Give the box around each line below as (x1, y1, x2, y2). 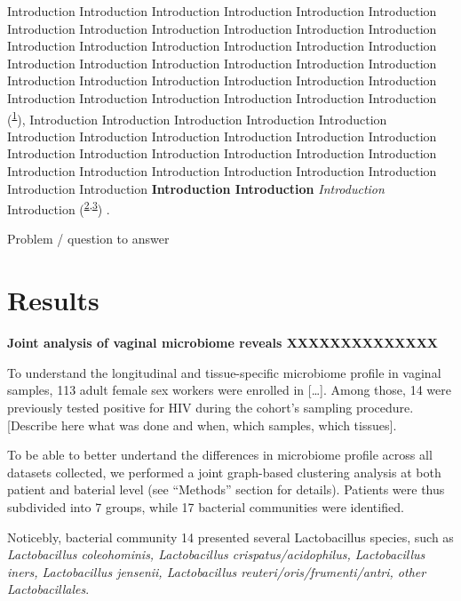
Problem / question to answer (7, 229, 170, 248)
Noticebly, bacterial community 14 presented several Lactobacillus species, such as (7, 527, 454, 546)
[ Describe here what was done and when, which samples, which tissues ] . (7, 415, 397, 434)
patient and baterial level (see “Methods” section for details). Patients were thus (7, 480, 445, 499)
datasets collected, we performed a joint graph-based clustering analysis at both (7, 462, 441, 481)
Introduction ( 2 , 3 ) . (7, 197, 110, 218)
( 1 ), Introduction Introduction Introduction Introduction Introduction (7, 107, 387, 128)
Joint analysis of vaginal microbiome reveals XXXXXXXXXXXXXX (7, 333, 439, 352)
